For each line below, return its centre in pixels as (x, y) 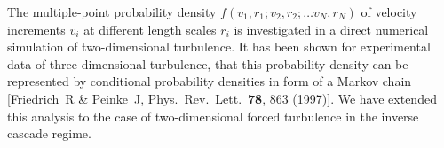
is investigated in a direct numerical (331, 29)
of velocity (389, 12)
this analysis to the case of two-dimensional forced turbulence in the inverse (213, 116)
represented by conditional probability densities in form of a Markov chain (210, 81)
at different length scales (150, 29)
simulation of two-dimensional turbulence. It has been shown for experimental (219, 47)
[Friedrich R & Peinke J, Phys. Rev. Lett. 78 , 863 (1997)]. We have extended (222, 98)
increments (36, 29)
